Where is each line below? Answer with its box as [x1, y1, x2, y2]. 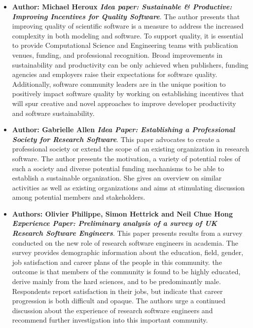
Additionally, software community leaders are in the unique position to [12, 78, 226, 89]
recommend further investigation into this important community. [12, 315, 208, 325]
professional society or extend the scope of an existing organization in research [12, 144, 249, 154]
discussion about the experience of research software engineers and [12, 305, 213, 315]
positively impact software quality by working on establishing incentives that [12, 88, 244, 99]
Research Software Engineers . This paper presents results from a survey [12, 228, 243, 238]
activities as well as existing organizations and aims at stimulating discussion [12, 182, 245, 192]
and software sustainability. [12, 108, 95, 118]
